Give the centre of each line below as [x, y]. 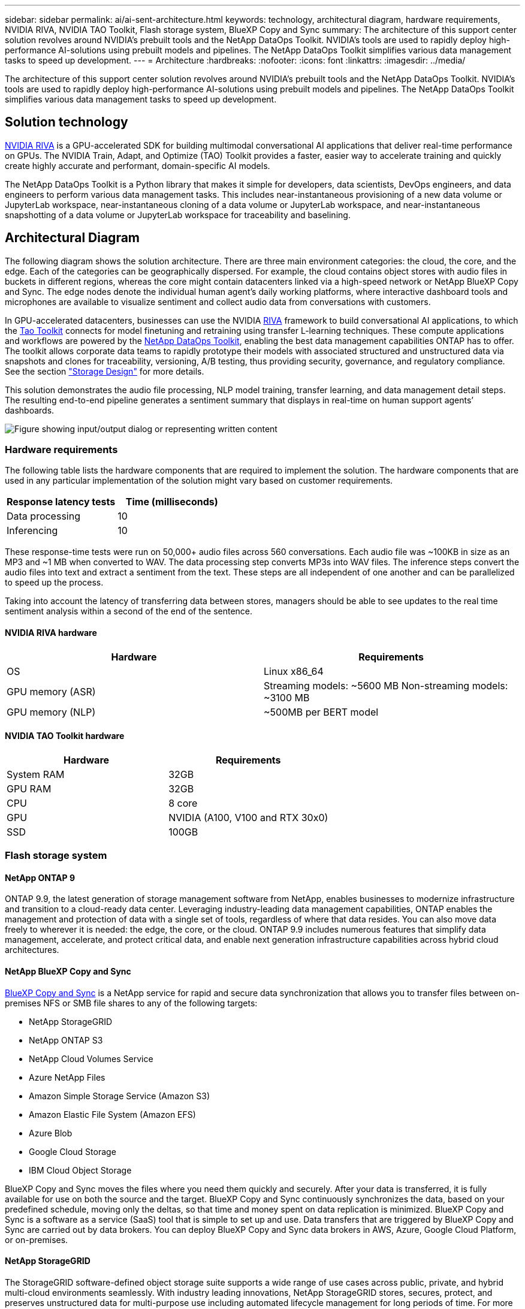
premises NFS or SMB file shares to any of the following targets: [131, 1003]
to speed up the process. [54, 583]
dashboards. [30, 410]
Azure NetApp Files [67, 1077]
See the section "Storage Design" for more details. [105, 371]
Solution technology [67, 122]
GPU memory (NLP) [51, 712]
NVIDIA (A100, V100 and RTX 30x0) [248, 817]
